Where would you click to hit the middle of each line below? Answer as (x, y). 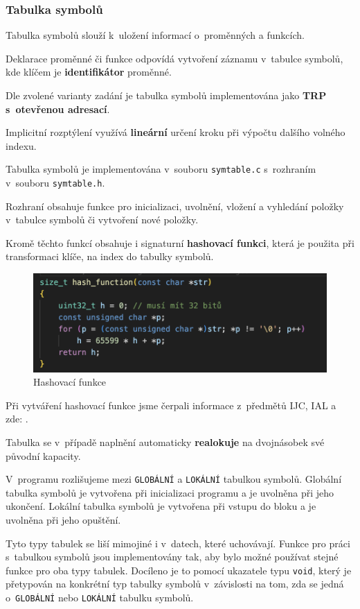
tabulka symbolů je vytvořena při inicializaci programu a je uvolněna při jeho (170, 492)
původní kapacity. (43, 455)
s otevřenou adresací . (58, 109)
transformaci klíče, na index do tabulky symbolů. (110, 256)
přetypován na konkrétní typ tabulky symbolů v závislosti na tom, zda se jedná (175, 584)
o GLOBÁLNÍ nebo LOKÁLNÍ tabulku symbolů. (100, 598)
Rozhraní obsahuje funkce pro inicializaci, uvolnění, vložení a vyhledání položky (175, 206)
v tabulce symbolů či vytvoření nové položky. (102, 220)
